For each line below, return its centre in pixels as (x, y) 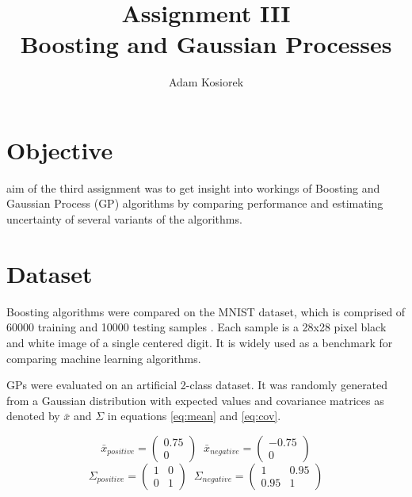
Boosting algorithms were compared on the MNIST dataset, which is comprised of (206, 311)
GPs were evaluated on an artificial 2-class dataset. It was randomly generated (197, 385)
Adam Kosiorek (206, 82)
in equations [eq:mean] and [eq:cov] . (194, 416)
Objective (60, 149)
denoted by (33, 416)
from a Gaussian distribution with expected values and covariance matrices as (195, 400)
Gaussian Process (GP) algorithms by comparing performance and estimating (195, 203)
